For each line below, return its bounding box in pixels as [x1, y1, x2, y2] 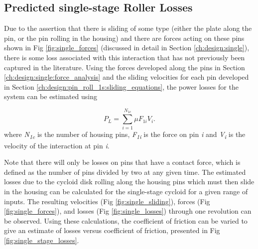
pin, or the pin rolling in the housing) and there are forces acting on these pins [4, 32, 245, 43]
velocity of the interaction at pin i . [4, 140, 110, 150]
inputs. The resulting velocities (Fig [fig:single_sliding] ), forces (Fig [4, 196, 210, 206]
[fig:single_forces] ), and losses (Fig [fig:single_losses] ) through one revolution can [4, 206, 252, 216]
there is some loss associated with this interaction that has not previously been [4, 52, 245, 62]
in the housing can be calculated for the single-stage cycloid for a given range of [4, 186, 248, 196]
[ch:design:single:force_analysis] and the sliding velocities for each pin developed [4, 72, 249, 82]
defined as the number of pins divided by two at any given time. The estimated [4, 166, 246, 177]
